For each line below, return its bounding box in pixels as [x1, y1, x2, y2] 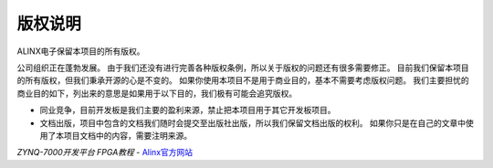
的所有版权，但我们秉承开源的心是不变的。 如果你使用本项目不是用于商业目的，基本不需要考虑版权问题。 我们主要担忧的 [16, 75, 469, 86]
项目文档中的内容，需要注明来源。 [63, 130, 192, 141]
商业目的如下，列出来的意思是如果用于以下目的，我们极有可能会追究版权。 [16, 88, 297, 99]
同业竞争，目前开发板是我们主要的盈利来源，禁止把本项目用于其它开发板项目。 [39, 105, 336, 116]
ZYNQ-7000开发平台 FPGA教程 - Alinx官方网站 [16, 147, 194, 158]
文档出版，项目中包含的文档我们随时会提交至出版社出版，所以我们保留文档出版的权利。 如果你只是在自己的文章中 [39, 117, 466, 128]
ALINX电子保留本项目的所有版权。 [16, 46, 145, 57]
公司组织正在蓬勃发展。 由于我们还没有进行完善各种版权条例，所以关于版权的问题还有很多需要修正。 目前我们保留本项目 [16, 62, 469, 73]
